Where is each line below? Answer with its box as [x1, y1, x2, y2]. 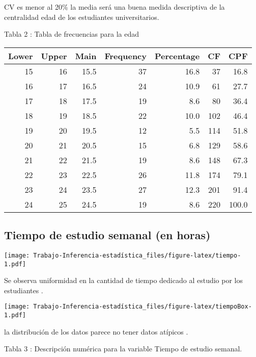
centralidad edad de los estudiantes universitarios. [4, 11, 159, 22]
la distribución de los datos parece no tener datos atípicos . [4, 326, 188, 337]
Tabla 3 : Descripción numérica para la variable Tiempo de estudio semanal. [4, 343, 242, 354]
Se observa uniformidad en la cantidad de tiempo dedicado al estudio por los [4, 275, 243, 286]
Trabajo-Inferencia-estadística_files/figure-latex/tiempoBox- [33, 303, 252, 311]
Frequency [104, 49, 147, 62]
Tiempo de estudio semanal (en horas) [4, 227, 211, 243]
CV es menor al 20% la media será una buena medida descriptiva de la [4, 2, 225, 12]
